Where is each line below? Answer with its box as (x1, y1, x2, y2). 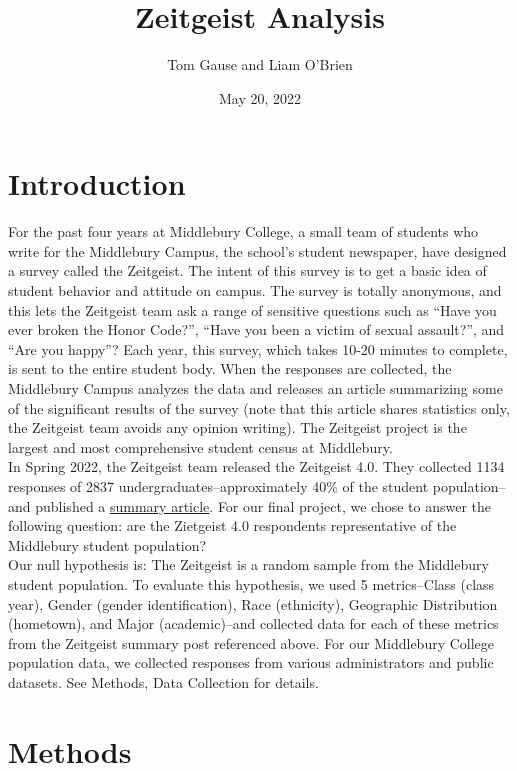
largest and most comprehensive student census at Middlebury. (8, 436, 393, 457)
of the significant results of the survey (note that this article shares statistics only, (8, 397, 510, 418)
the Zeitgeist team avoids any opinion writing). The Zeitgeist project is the (8, 417, 467, 438)
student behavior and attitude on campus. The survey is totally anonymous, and (8, 280, 502, 301)
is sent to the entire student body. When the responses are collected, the (8, 358, 452, 379)
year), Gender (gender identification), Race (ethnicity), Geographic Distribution (8, 593, 498, 614)
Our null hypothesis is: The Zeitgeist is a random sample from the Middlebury (8, 554, 489, 575)
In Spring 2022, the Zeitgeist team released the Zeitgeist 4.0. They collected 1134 (8, 456, 505, 477)
